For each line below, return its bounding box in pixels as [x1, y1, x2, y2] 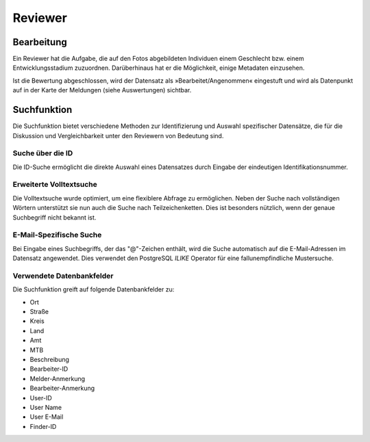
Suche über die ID [12, 148, 73, 158]
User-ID [29, 393, 52, 402]
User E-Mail [29, 413, 64, 421]
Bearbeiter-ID [29, 365, 69, 373]
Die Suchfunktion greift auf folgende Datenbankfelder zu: [12, 285, 175, 294]
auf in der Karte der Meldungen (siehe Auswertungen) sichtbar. [12, 86, 192, 94]
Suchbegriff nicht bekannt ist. [12, 213, 97, 222]
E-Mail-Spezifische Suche [12, 230, 102, 239]
